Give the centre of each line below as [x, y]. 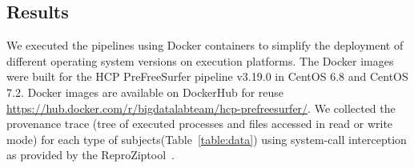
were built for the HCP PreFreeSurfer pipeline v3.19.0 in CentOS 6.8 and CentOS [207, 76]
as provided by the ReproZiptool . [90, 155]
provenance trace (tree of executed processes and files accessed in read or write [200, 124]
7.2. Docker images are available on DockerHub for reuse [145, 92]
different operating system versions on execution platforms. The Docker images [200, 60]
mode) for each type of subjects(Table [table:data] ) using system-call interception [207, 139]
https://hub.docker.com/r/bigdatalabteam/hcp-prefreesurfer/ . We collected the [201, 108]
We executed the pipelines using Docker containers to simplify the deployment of [205, 45]
